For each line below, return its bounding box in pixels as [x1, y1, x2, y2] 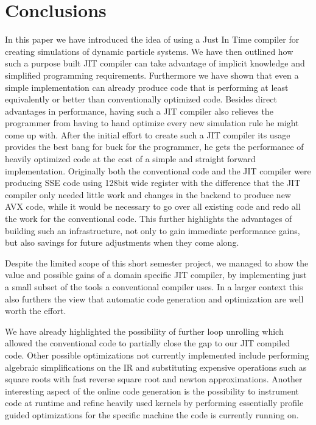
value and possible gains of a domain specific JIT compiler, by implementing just [5, 268, 307, 281]
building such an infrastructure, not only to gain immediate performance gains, [5, 224, 300, 237]
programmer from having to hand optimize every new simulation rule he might [5, 116, 299, 129]
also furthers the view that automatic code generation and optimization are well [5, 292, 304, 305]
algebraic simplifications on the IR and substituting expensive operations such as [5, 360, 307, 373]
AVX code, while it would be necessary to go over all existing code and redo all [5, 200, 301, 213]
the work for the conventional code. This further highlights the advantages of [5, 212, 292, 225]
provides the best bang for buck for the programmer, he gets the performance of [5, 140, 304, 153]
